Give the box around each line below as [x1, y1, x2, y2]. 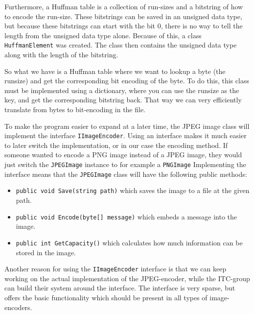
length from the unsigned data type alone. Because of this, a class [4, 30, 202, 40]
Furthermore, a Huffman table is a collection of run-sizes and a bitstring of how [4, 1, 243, 11]
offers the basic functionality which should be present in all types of [4, 292, 208, 302]
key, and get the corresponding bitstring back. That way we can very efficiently [4, 95, 242, 105]
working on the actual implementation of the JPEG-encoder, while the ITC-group [4, 273, 250, 283]
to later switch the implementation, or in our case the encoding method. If [4, 140, 228, 150]
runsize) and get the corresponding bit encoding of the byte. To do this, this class [4, 75, 249, 86]
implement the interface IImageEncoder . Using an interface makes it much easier [4, 130, 247, 141]
